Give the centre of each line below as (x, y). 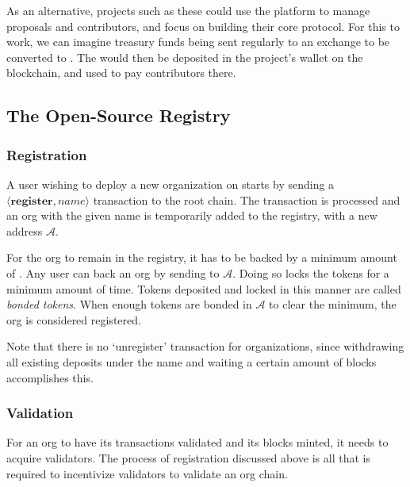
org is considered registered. (74, 319)
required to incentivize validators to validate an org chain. (147, 473)
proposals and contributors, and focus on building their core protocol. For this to (203, 26)
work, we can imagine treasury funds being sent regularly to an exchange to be (198, 42)
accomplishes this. (50, 377)
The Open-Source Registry (119, 115)
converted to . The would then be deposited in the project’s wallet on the (185, 57)
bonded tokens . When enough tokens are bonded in (129, 304)
